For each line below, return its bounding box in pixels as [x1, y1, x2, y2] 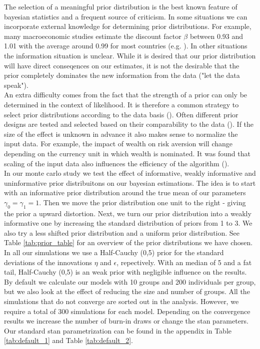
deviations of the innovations [4, 257, 92, 267]
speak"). [4, 79, 28, 90]
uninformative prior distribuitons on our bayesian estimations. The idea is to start [4, 177, 256, 188]
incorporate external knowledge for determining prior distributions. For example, [4, 21, 251, 31]
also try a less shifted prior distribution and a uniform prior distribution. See [4, 227, 240, 238]
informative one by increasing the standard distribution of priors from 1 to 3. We [4, 218, 252, 228]
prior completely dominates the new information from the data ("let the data [4, 70, 240, 80]
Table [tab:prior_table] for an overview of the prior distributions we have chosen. [4, 237, 253, 248]
